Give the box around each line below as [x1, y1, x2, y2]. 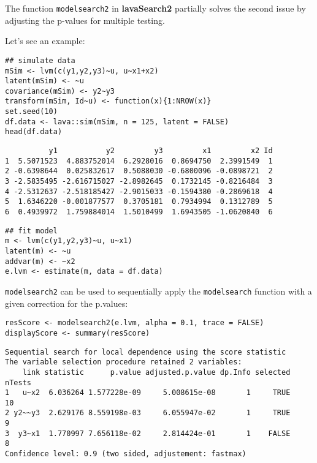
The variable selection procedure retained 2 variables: [5, 358, 242, 367]
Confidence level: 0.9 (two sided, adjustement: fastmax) [5, 450, 246, 459]
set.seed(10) [5, 107, 58, 116]
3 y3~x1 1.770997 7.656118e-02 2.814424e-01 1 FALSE [5, 429, 291, 438]
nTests [5, 378, 31, 387]
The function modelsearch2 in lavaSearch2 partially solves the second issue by [5, 2, 306, 14]
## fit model [5, 226, 58, 235]
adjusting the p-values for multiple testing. [5, 13, 165, 26]
